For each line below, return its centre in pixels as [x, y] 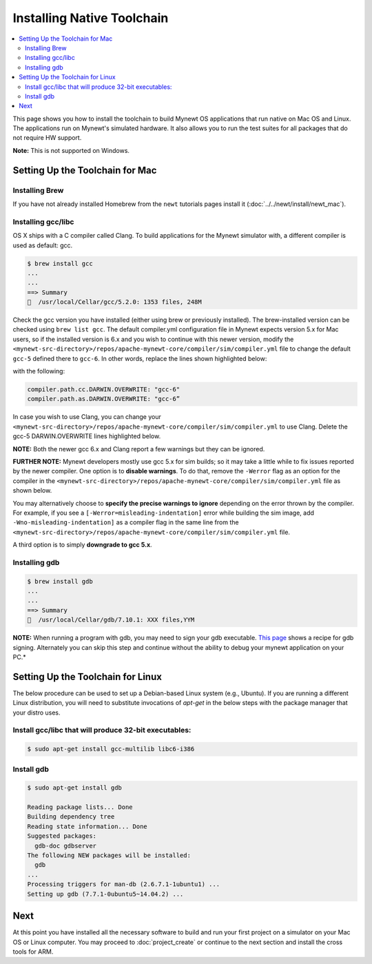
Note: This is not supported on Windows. [71, 150]
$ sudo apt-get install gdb [74, 788]
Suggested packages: [62, 836]
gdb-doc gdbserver [65, 845]
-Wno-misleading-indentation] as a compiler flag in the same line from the [126, 522]
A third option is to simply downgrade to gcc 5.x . [82, 545]
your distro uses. [37, 712]
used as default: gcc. [43, 245]
